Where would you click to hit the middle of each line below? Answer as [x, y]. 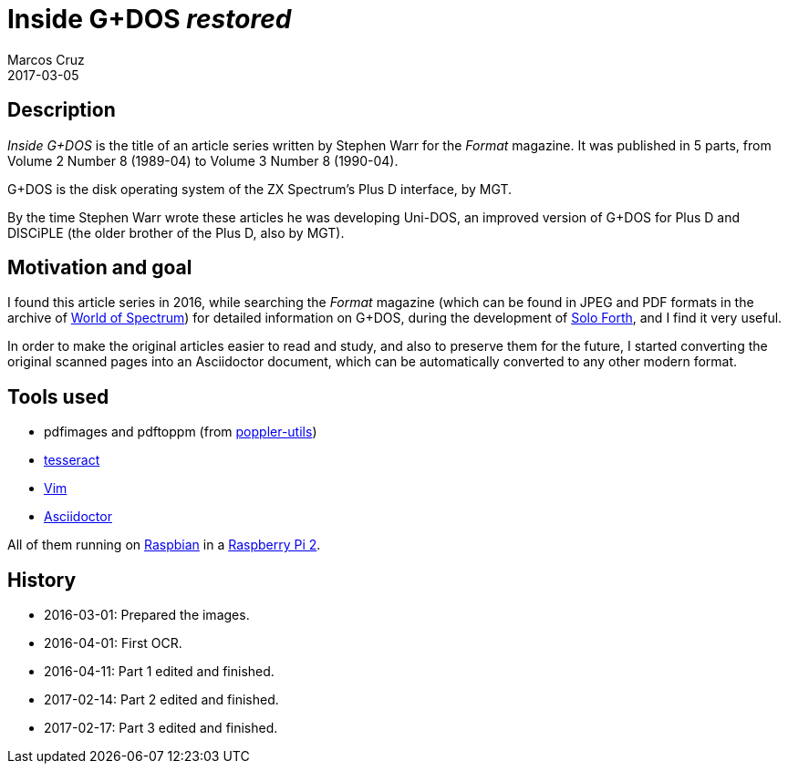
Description [62, 110]
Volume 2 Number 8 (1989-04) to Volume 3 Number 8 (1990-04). [203, 160]
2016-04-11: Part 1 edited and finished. [159, 672]
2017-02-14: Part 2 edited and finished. [161, 700]
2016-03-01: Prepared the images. [147, 615]
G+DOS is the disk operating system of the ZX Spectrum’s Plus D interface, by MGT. [260, 189]
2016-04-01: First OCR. [113, 643]
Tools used [58, 396]
